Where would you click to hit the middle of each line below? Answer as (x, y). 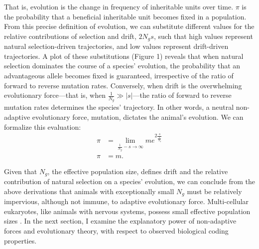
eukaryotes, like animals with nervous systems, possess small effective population (127, 211)
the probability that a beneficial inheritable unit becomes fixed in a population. (125, 16)
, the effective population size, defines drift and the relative (138, 171)
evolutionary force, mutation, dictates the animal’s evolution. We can (138, 117)
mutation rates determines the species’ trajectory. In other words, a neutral (119, 107)
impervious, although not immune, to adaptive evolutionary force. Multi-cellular (127, 201)
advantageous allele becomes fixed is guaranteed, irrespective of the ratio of (119, 76)
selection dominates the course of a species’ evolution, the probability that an (122, 66)
